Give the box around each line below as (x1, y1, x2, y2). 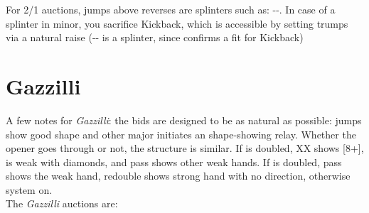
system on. (6, 182, 53, 197)
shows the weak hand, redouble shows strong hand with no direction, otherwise (6, 168, 351, 183)
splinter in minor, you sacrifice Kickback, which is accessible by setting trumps (6, 16, 348, 31)
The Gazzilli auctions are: (6, 196, 118, 211)
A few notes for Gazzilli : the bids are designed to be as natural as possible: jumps (6, 112, 362, 127)
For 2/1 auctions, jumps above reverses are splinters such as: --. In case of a (6, 2, 336, 16)
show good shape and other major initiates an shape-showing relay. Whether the (6, 126, 356, 141)
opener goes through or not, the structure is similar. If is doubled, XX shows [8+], (6, 141, 364, 155)
